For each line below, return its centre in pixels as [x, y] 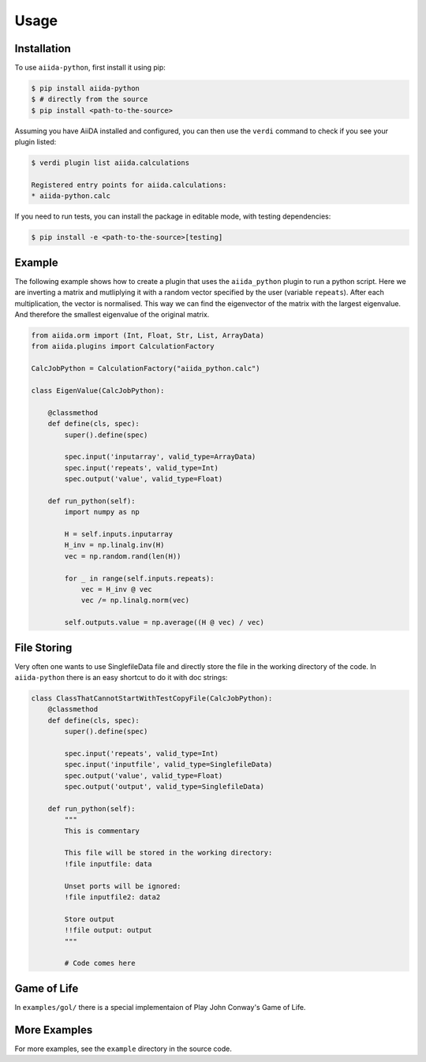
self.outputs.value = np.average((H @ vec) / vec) [164, 623]
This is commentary [102, 831]
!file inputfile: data [108, 864]
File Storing [43, 647]
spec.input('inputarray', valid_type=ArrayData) [160, 457]
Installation [43, 49]
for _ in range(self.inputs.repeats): [139, 578]
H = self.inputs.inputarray [119, 534]
